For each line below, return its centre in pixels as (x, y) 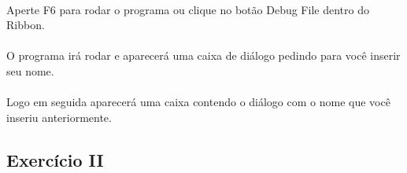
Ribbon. (26, 25)
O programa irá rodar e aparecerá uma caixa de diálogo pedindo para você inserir (203, 55)
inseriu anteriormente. (59, 117)
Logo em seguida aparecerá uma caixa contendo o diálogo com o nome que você (198, 102)
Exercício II (55, 159)
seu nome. (30, 70)
